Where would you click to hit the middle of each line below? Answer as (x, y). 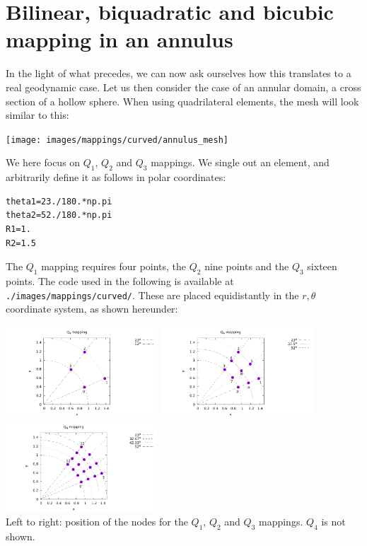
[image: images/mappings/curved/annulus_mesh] (117, 140)
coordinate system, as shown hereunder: (92, 309)
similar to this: (37, 115)
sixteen (322, 266)
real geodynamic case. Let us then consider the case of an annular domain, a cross (183, 87)
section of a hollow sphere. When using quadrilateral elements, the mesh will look (182, 101)
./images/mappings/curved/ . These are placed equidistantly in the (152, 295)
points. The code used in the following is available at (120, 280)
